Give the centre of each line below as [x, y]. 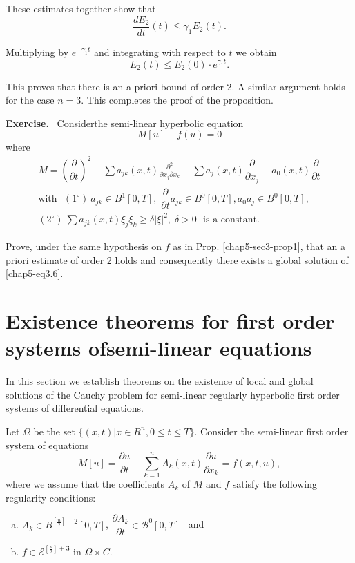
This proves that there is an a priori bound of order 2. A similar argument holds [175, 86]
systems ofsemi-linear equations [159, 348]
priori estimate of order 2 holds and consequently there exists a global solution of [177, 259]
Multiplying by [37, 51]
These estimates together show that [81, 8]
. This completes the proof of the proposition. [177, 100]
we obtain [256, 51]
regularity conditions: [51, 497]
